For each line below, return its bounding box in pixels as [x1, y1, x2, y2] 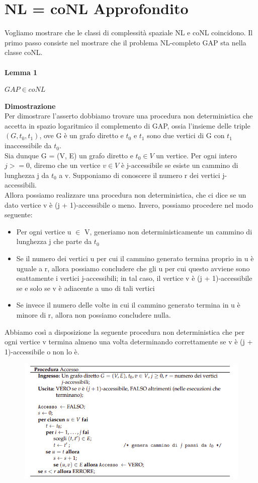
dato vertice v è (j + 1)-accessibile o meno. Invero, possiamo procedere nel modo [5, 199, 253, 210]
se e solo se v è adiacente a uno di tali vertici [16, 282, 155, 293]
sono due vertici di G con [147, 130, 225, 141]
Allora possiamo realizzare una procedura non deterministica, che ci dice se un [5, 190, 246, 200]
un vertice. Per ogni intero [156, 150, 237, 160]
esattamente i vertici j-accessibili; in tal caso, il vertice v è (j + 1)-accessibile [16, 273, 252, 283]
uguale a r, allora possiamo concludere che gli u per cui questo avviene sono [16, 263, 250, 273]
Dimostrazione [5, 100, 56, 111]
